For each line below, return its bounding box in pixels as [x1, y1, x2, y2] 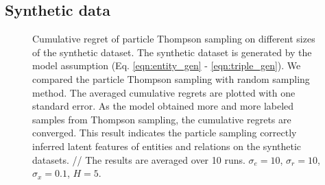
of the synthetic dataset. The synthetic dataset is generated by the [32, 45, 312, 59]
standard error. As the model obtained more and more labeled [32, 99, 294, 113]
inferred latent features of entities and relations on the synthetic [32, 138, 302, 153]
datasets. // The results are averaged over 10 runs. [32, 152, 245, 166]
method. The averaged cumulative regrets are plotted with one [32, 85, 296, 99]
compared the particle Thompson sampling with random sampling [32, 71, 310, 86]
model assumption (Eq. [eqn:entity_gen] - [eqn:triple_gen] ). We [32, 58, 301, 73]
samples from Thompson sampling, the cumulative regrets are [32, 112, 291, 126]
